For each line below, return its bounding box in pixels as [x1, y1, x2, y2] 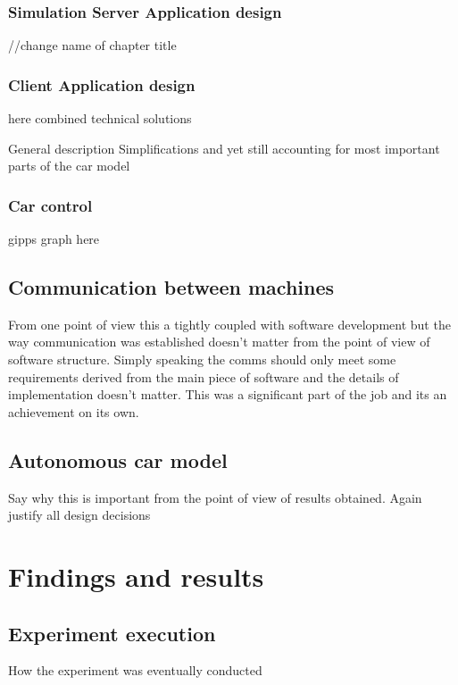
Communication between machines [8, 273, 335, 301]
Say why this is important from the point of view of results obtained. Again [8, 488, 422, 506]
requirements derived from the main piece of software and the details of [8, 367, 399, 386]
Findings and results [8, 557, 264, 594]
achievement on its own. [8, 402, 139, 421]
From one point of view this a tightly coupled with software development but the [8, 314, 451, 333]
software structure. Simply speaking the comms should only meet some [8, 350, 396, 369]
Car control [8, 194, 93, 216]
